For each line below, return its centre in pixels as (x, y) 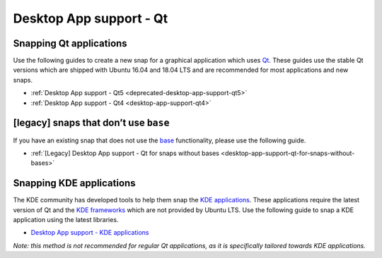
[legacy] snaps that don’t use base (91, 123)
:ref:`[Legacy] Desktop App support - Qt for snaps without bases (125, 153)
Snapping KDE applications (74, 183)
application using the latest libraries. (66, 220)
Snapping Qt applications (70, 43)
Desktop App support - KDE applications (90, 233)
